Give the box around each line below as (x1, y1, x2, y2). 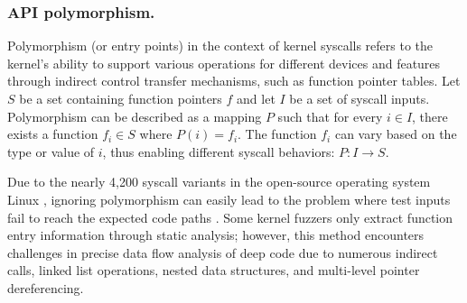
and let (237, 89, 276, 107)
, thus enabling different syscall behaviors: (102, 142, 335, 161)
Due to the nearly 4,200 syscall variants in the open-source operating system (7, 172, 431, 191)
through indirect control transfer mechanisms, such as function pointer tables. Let (7, 71, 461, 90)
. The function (238, 124, 317, 143)
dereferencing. (7, 278, 84, 297)
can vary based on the (334, 124, 457, 143)
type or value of (7, 142, 95, 161)
